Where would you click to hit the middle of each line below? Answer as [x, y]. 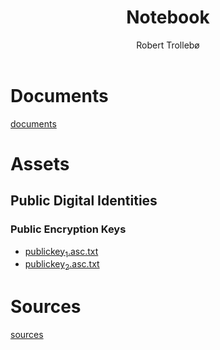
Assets [40, 163]
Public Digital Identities [84, 201]
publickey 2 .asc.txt [62, 265]
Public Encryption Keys [68, 229]
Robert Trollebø [168, 45]
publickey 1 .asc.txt [61, 252]
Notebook [168, 17]
